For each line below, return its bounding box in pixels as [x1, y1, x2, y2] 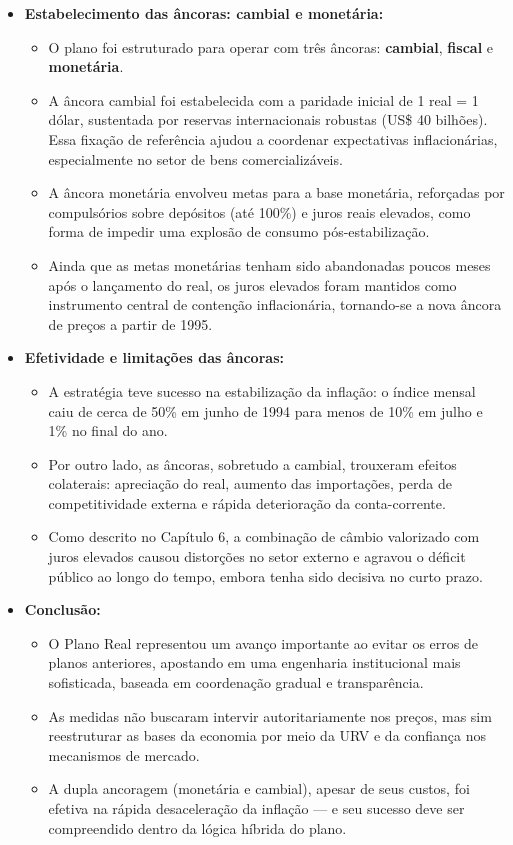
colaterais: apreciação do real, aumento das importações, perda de [48, 473, 452, 494]
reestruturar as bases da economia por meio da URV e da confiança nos [48, 725, 487, 746]
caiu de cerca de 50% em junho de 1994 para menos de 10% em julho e [48, 400, 483, 421]
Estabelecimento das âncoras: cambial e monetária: [24, 3, 384, 23]
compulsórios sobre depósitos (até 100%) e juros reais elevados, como [48, 201, 471, 222]
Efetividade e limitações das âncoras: [24, 347, 284, 368]
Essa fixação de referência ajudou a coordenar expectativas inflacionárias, [48, 128, 498, 149]
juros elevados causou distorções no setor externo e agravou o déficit [48, 546, 466, 567]
